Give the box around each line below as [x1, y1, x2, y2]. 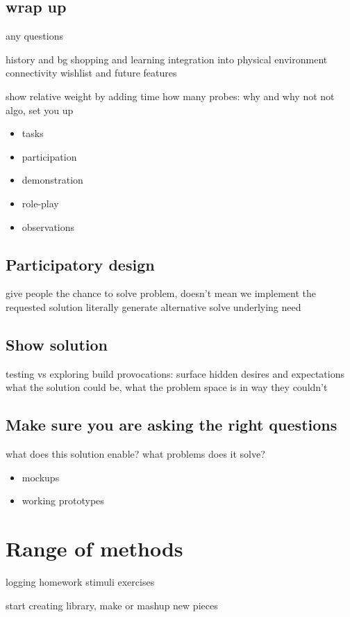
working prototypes [22, 493, 104, 508]
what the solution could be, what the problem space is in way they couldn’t [6, 380, 328, 394]
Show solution [6, 333, 108, 355]
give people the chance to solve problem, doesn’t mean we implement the [6, 286, 316, 301]
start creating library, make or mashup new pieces [6, 598, 218, 612]
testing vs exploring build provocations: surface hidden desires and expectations [6, 366, 345, 380]
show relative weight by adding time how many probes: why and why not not [6, 88, 335, 103]
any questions [6, 29, 63, 43]
